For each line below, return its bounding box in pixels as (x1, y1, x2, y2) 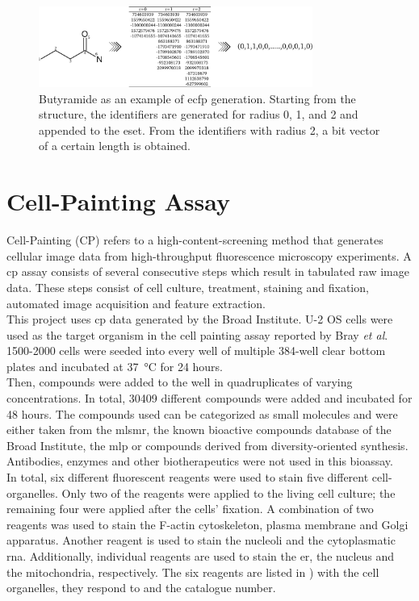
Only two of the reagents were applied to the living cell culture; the (61, 484, 396, 501)
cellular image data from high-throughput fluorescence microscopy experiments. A (6, 247, 412, 264)
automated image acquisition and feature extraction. (6, 294, 266, 311)
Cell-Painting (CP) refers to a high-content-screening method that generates (6, 232, 383, 248)
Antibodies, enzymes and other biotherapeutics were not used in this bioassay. (6, 453, 393, 470)
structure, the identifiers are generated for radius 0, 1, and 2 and (39, 106, 358, 123)
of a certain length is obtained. (39, 137, 191, 154)
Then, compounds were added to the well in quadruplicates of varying (6, 374, 353, 390)
